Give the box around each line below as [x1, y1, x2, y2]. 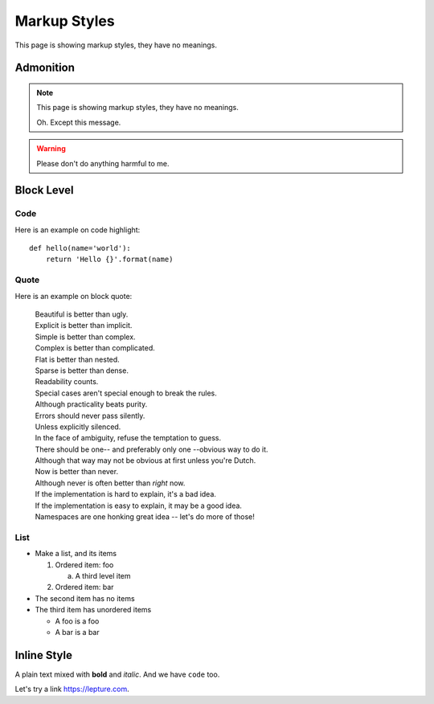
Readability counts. [35, 377, 99, 387]
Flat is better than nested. [35, 354, 120, 364]
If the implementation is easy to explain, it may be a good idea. [35, 501, 243, 510]
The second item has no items [35, 593, 136, 603]
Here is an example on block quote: [14, 291, 133, 301]
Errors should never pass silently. [35, 411, 145, 420]
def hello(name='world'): [29, 244, 132, 253]
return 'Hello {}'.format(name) [45, 255, 174, 264]
